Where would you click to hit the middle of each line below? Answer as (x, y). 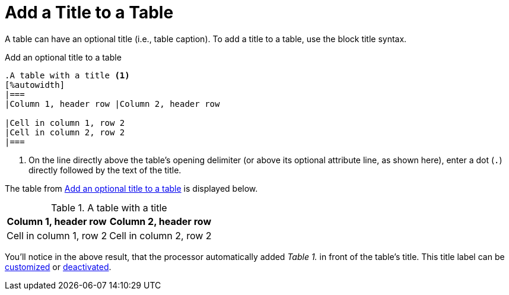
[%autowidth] (35, 85)
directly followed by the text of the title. (105, 170)
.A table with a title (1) (67, 75)
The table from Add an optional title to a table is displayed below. (131, 188)
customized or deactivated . (58, 267)
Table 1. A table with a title (109, 207)
